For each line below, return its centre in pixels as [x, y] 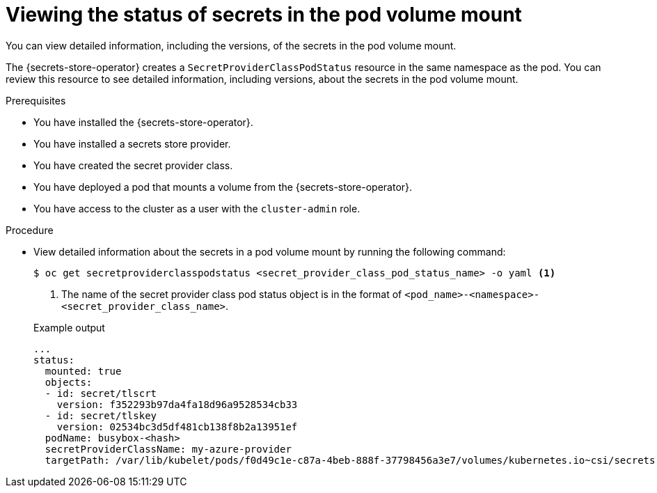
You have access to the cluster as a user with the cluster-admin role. [197, 208]
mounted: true [83, 371]
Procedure [30, 230]
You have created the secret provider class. [133, 165]
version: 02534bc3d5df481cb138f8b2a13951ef [177, 427]
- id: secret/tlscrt [101, 393]
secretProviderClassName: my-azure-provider [168, 449]
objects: [69, 382]
